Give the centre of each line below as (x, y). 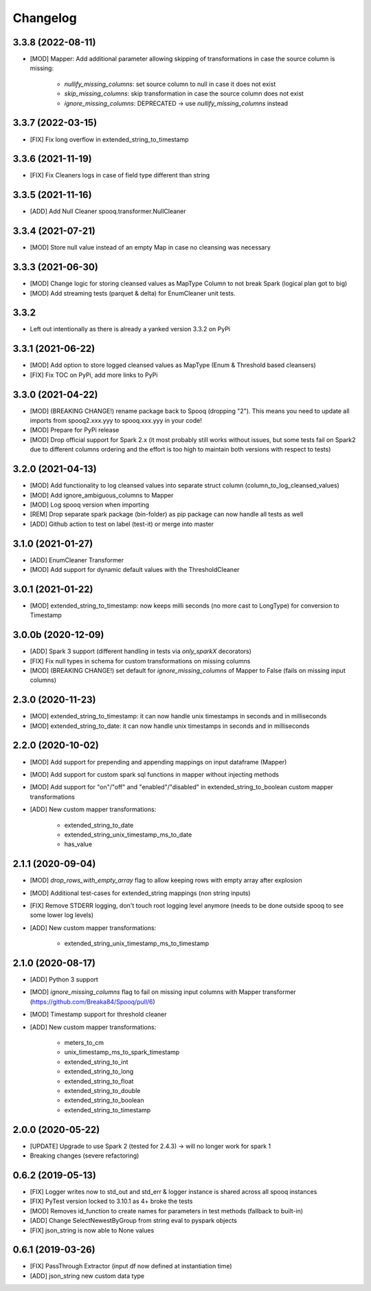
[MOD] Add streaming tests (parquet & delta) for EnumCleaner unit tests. (133, 293)
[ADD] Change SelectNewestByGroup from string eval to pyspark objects (133, 1221)
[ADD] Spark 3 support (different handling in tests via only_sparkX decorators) (141, 651)
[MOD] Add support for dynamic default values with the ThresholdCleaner (135, 569)
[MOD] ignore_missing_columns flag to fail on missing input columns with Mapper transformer (163, 992)
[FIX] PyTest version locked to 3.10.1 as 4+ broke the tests (111, 1201)
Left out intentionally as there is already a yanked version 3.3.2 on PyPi (130, 329)
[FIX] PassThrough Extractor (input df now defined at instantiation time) (131, 1266)
